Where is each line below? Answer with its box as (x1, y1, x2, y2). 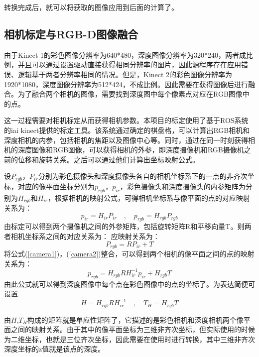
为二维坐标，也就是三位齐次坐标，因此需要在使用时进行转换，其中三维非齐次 (4, 334, 255, 344)
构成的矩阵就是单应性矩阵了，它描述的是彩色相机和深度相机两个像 (27, 314, 244, 325)
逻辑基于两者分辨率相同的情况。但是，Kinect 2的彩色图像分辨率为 (17, 69, 233, 79)
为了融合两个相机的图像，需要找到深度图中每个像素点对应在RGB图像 (17, 89, 243, 99)
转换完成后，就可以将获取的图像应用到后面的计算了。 (4, 2, 178, 12)
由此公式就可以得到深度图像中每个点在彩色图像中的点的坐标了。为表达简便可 (4, 278, 255, 289)
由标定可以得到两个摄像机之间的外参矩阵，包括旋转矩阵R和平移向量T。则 (4, 221, 245, 232)
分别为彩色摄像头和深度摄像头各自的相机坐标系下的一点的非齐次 (38, 171, 248, 181)
